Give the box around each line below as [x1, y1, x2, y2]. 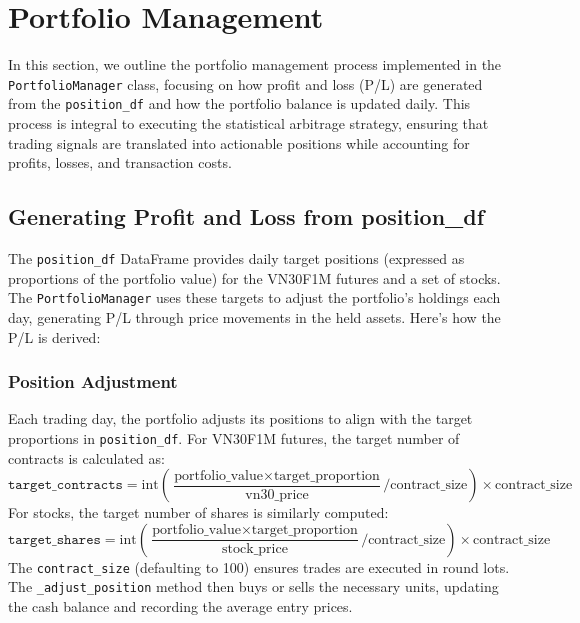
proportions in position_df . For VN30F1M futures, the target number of [8, 427, 460, 448]
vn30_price [245, 487, 309, 502]
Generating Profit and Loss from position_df [8, 201, 485, 232]
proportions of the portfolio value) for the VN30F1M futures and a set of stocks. [8, 267, 501, 288]
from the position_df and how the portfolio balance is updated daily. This [8, 93, 471, 114]
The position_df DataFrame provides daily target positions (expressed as [8, 248, 465, 269]
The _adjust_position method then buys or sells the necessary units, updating [8, 576, 499, 597]
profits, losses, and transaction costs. [8, 152, 232, 173]
